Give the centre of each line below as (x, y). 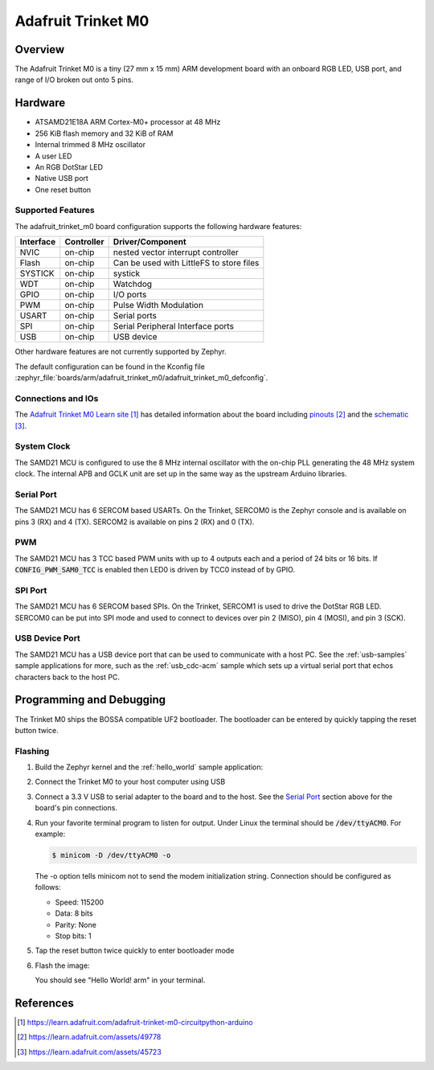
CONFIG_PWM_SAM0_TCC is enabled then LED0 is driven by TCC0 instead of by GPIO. (155, 570)
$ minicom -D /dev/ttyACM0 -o (111, 855)
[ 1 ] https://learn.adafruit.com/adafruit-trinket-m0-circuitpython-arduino (135, 1022)
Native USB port (61, 178)
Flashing (32, 751)
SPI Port (31, 590)
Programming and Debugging (90, 700)
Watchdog (133, 284)
